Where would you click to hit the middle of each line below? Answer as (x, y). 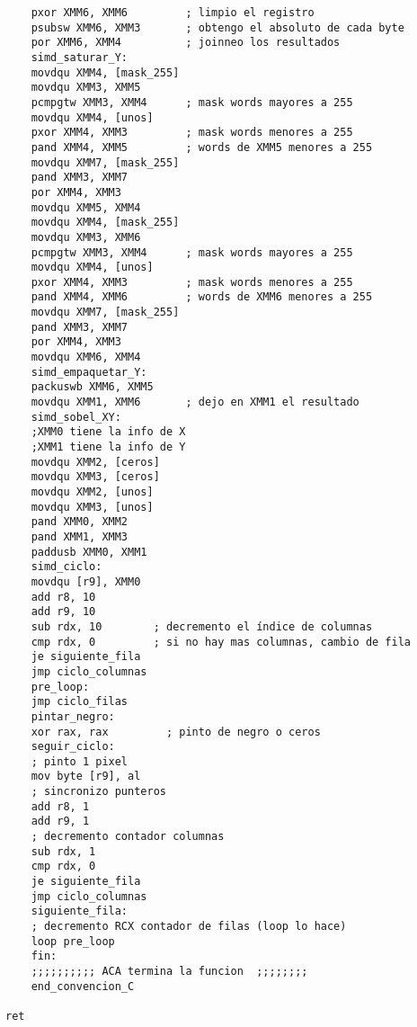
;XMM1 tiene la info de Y (108, 447)
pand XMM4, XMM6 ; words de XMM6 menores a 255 (202, 297)
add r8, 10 (63, 597)
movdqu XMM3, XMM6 (86, 237)
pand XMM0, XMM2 (80, 522)
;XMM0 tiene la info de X (108, 432)
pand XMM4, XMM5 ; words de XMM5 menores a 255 (202, 147)
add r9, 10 (63, 612)
